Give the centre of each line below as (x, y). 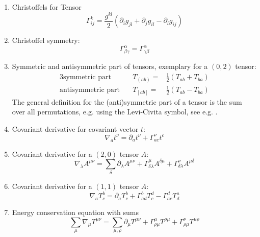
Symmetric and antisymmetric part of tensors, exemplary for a (110, 66)
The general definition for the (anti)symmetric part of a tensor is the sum (127, 101)
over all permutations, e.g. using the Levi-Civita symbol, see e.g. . (115, 112)
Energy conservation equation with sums (75, 212)
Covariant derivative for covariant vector (75, 128)
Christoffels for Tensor (47, 7)
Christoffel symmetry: (46, 40)
